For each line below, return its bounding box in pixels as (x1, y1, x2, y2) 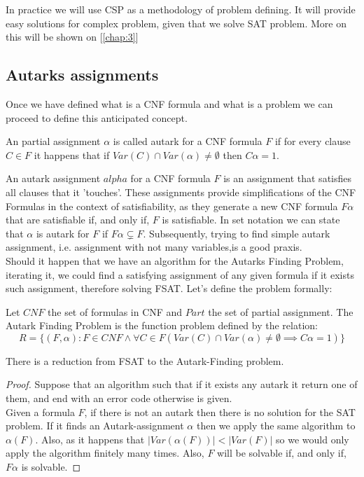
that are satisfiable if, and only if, (6, 212, 150, 227)
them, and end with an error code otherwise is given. (6, 391, 232, 406)
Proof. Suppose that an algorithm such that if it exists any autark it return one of (6, 377, 358, 392)
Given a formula (6, 404, 75, 419)
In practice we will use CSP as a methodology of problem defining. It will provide (6, 2, 356, 16)
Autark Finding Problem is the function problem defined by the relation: (6, 318, 318, 333)
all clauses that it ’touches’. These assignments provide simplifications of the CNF (6, 184, 356, 199)
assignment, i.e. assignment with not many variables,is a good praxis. (6, 240, 302, 254)
